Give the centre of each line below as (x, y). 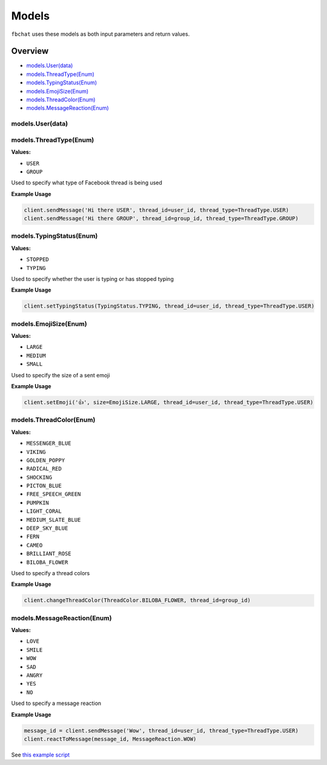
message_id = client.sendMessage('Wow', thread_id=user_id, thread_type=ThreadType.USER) (161, 730)
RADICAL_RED (44, 469)
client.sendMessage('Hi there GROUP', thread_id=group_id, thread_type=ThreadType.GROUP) (161, 219)
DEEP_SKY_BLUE (47, 528)
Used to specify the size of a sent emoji (61, 375)
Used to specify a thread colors (51, 573)
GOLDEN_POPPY (46, 460)
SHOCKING (39, 477)
